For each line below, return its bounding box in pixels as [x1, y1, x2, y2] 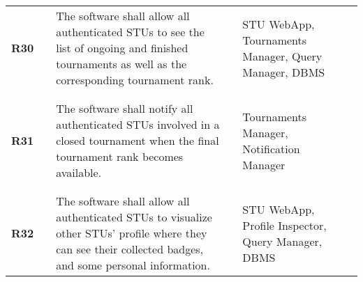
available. [56, 164, 102, 180]
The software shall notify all [56, 100, 193, 116]
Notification [242, 140, 300, 157]
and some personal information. [56, 257, 210, 273]
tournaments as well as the [56, 56, 187, 72]
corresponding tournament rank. [56, 72, 214, 88]
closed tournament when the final [56, 132, 219, 148]
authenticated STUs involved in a [56, 116, 220, 132]
